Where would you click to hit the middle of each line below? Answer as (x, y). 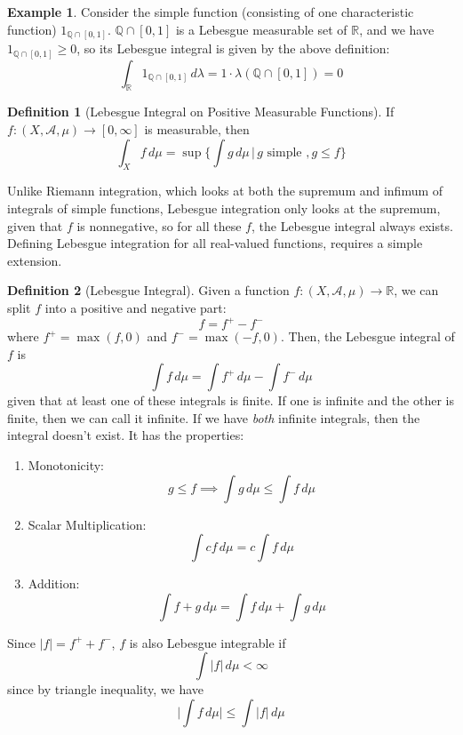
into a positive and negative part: (136, 307)
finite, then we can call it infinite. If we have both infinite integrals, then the (214, 417)
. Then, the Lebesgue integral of (367, 336)
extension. (35, 260)
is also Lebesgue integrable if (208, 642)
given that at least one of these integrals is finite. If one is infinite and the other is (231, 400)
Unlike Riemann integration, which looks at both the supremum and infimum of (225, 191)
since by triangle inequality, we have (106, 689)
